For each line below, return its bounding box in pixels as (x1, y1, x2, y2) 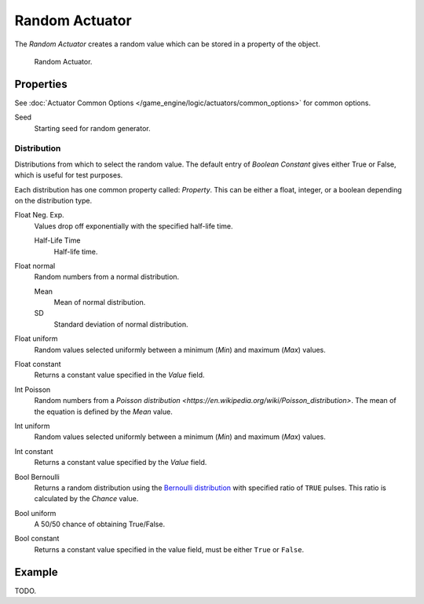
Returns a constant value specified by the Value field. (34, 458, 207, 467)
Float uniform (14, 334, 58, 343)
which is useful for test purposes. (14, 170, 123, 180)
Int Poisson (14, 385, 51, 394)
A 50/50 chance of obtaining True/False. (34, 519, 165, 529)
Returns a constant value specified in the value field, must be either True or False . (34, 544, 305, 554)
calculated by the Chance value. (34, 494, 139, 503)
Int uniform (14, 421, 50, 430)
